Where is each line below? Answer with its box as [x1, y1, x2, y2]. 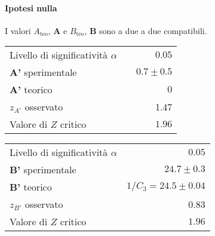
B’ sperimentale [10, 163, 76, 177]
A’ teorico [10, 82, 53, 97]
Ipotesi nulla [5, 1, 57, 14]
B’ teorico [10, 180, 52, 194]
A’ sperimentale [10, 65, 77, 79]
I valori [5, 24, 31, 36]
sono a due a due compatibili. [99, 24, 207, 36]
